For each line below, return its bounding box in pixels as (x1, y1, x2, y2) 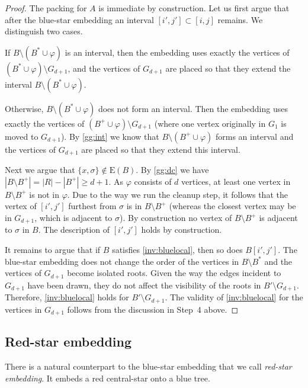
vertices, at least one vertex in (181, 175, 291, 187)
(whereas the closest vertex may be (169, 200, 296, 212)
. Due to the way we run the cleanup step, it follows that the (67, 188, 288, 200)
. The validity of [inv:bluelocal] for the (165, 291, 303, 303)
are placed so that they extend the (165, 62, 291, 74)
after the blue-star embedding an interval (5, 13, 154, 25)
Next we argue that (5, 163, 75, 176)
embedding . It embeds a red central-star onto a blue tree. (5, 371, 210, 384)
